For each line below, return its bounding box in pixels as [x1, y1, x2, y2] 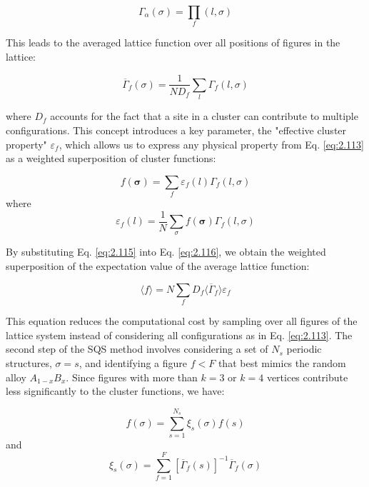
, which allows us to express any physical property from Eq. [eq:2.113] [59, 136, 364, 151]
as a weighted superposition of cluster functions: [6, 151, 216, 166]
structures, [6, 355, 52, 370]
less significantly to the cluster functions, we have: [6, 383, 225, 398]
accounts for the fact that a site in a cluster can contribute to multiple [50, 109, 358, 124]
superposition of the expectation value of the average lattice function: [6, 258, 310, 273]
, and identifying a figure [79, 355, 188, 370]
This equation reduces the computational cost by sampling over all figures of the [6, 313, 358, 328]
